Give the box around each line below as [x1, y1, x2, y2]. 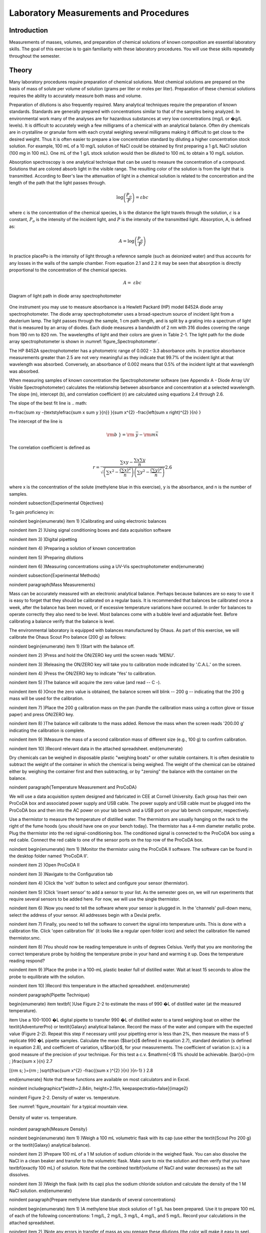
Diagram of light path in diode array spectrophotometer [9, 292, 122, 298]
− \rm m [138, 432, 156, 437]
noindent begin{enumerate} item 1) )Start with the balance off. [9, 643, 135, 649]
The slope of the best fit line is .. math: [9, 400, 87, 406]
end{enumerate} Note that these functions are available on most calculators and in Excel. [9, 1076, 190, 1082]
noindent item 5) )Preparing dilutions [9, 554, 84, 560]
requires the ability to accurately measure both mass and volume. [9, 93, 142, 99]
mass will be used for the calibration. [9, 695, 84, 701]
